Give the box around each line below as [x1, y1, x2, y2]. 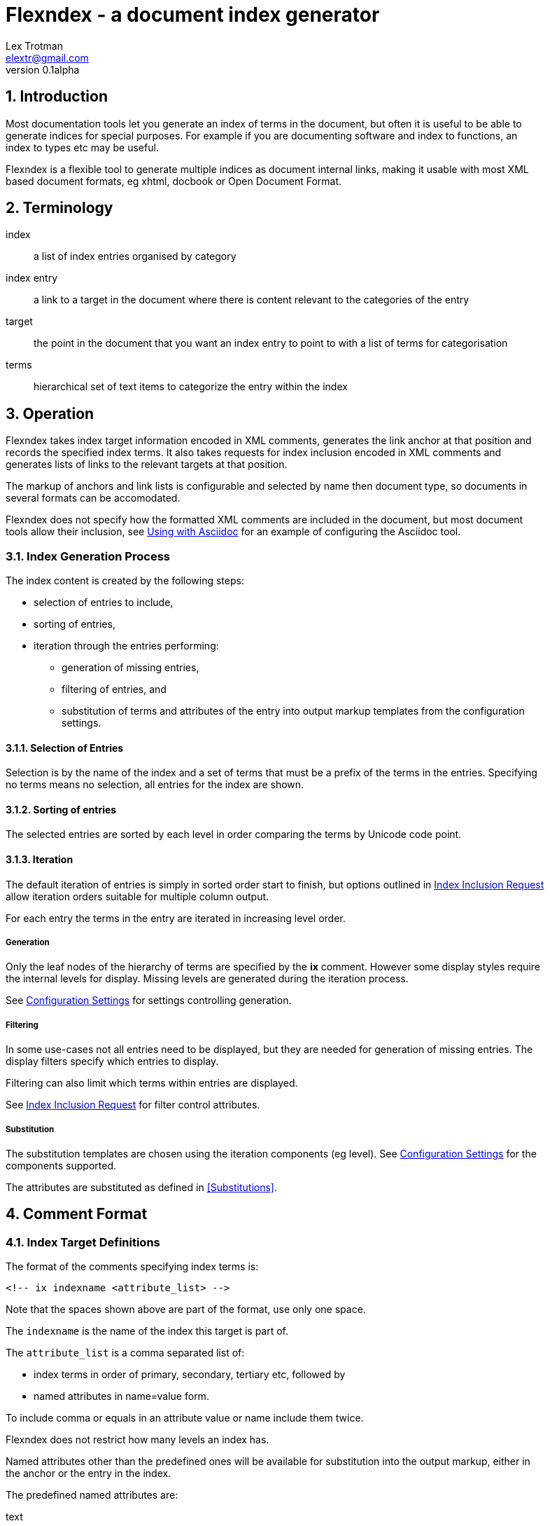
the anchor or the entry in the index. [6, 1467, 171, 1480]
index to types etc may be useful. [6, 141, 159, 153]
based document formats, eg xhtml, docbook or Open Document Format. [6, 174, 342, 187]
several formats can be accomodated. [6, 492, 181, 504]
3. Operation [6, 404, 94, 422]
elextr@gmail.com [6, 51, 89, 64]
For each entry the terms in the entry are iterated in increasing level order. [6, 912, 346, 924]
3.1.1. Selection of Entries [6, 741, 124, 754]
